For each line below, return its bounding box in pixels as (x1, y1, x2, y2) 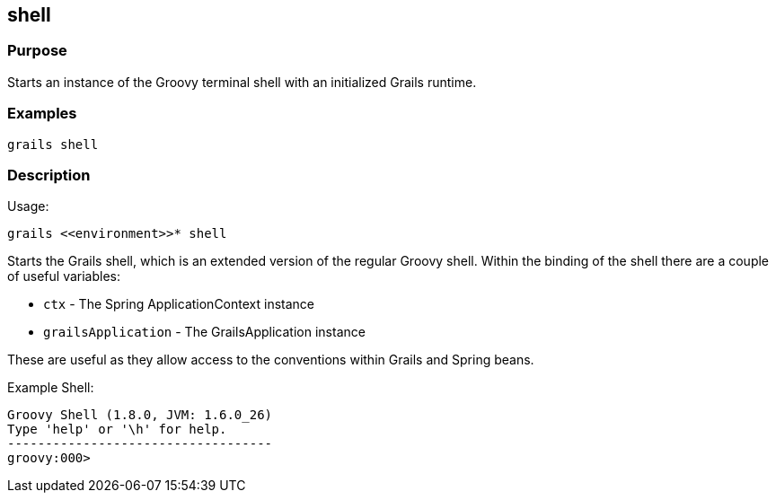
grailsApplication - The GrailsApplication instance (43, 324, 366, 340)
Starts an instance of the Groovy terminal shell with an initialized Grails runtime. (7, 74, 477, 90)
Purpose (7, 41, 67, 60)
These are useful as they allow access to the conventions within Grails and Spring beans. (7, 352, 534, 368)
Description (7, 165, 91, 184)
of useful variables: (7, 268, 120, 285)
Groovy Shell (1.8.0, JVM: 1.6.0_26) (7, 408, 273, 423)
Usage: (7, 198, 49, 215)
